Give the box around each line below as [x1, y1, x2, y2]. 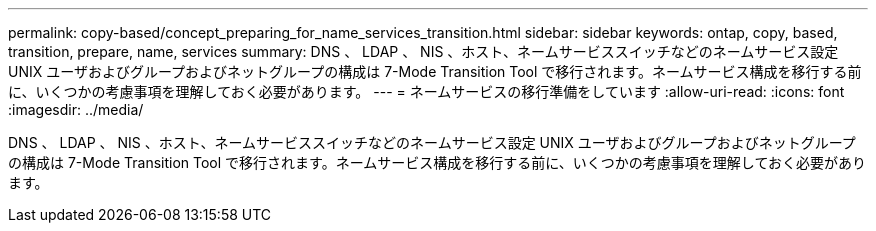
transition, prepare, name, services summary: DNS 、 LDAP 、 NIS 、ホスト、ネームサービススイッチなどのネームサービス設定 [8, 43, 839, 60]
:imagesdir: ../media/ [8, 101, 144, 118]
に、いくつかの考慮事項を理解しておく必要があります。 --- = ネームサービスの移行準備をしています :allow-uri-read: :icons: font [8, 83, 845, 100]
